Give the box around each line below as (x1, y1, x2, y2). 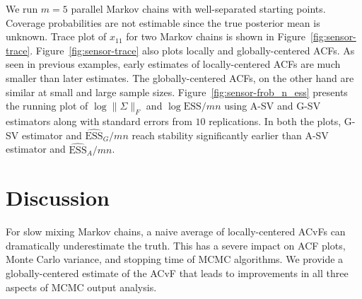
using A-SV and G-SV (224, 98, 321, 113)
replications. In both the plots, (209, 113, 341, 128)
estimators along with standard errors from (6, 113, 192, 128)
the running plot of (6, 98, 88, 113)
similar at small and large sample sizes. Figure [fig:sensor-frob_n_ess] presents (6, 84, 348, 99)
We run (6, 1, 38, 16)
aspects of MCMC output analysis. (6, 279, 157, 294)
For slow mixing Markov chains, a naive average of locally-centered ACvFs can (6, 224, 346, 239)
